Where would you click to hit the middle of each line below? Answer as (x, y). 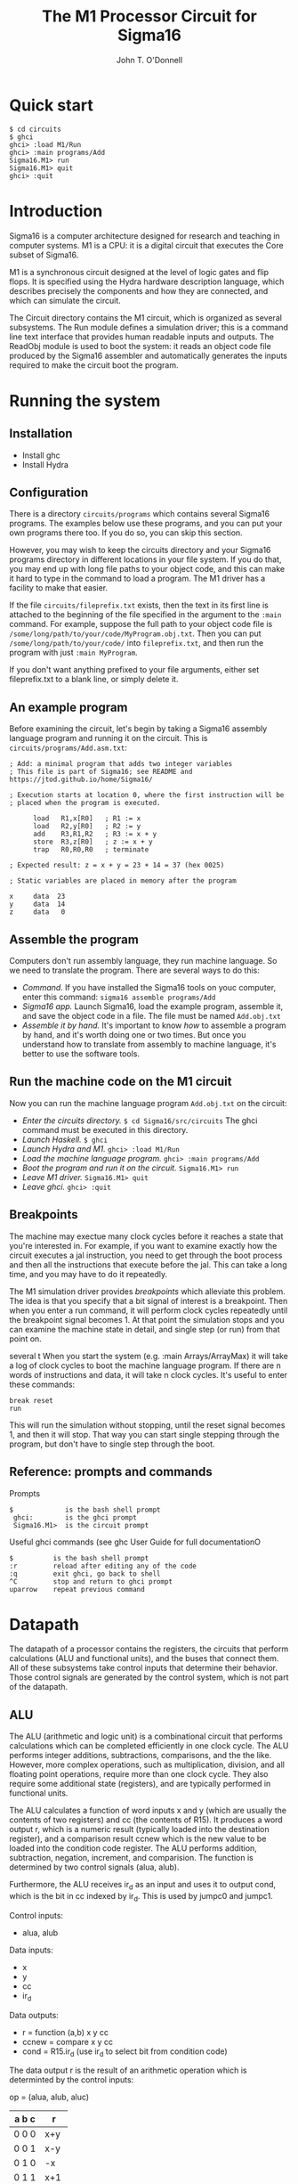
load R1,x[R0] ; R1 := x (87, 819)
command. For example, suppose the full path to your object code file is (141, 624)
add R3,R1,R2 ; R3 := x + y (95, 835)
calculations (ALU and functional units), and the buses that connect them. (144, 1658)
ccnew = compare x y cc (68, 2041)
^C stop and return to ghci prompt (91, 1581)
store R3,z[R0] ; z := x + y (93, 842)
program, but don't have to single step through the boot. (112, 1444)
